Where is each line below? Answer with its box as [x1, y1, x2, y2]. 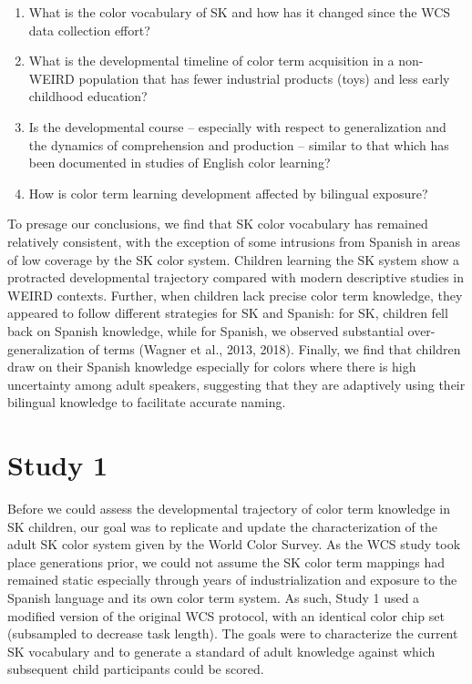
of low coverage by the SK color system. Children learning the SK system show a [7, 250, 459, 269]
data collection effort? [28, 20, 150, 39]
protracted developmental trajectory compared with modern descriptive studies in [7, 268, 465, 287]
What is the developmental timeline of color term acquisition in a [28, 51, 395, 70]
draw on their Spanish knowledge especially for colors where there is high [7, 357, 416, 376]
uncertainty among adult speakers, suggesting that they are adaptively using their [7, 374, 466, 393]
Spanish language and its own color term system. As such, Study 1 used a [7, 587, 420, 607]
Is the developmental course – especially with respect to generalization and [28, 117, 446, 136]
